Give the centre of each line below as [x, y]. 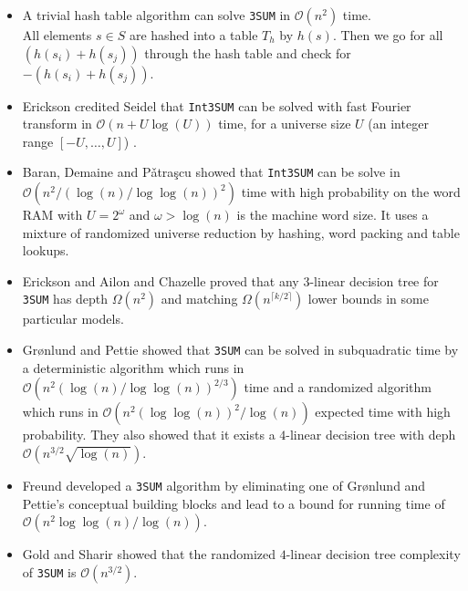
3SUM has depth [65, 299]
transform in [57, 124]
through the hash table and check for [248, 52]
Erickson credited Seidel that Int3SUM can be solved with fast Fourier [217, 105]
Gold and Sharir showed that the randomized [149, 554]
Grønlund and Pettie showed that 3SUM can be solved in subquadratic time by [240, 350]
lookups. [46, 250]
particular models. [73, 319]
